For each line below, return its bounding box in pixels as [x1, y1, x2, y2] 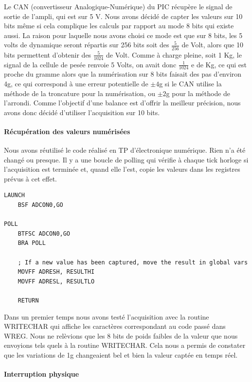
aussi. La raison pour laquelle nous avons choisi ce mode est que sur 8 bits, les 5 [4, 30, 243, 40]
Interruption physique [4, 369, 79, 379]
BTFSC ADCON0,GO [18, 230, 71, 237]
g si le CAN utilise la [159, 78, 222, 88]
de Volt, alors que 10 [181, 40, 243, 50]
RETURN [18, 297, 39, 304]
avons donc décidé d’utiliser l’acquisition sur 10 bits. [4, 107, 160, 117]
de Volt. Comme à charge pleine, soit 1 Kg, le [106, 49, 242, 60]
